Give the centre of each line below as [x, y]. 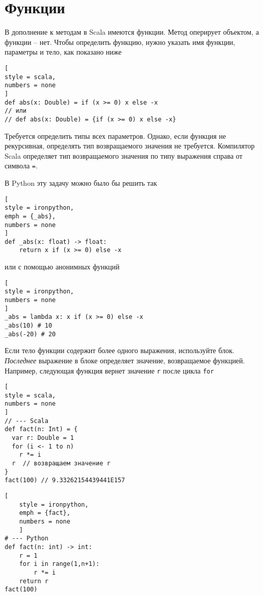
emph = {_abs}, [30, 216]
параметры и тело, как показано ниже [63, 52]
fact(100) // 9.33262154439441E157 [65, 480]
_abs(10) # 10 [29, 326]
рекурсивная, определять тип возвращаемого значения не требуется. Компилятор [130, 146]
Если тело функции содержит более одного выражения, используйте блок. [120, 350]
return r [34, 581]
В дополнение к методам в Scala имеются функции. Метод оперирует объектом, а [132, 32]
